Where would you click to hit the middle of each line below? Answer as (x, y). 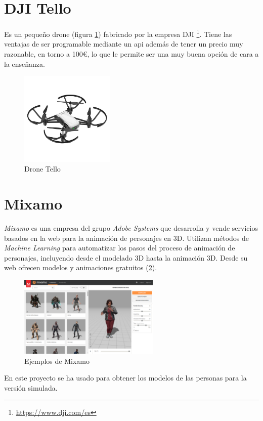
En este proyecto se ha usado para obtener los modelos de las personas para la (125, 378)
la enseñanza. (25, 64)
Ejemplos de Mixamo (57, 361)
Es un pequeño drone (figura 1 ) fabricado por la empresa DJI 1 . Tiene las (118, 33)
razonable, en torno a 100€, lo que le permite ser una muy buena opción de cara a (131, 53)
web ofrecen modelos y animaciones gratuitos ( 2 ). (81, 267)
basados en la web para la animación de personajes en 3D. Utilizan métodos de (127, 238)
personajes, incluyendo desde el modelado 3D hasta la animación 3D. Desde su (126, 257)
